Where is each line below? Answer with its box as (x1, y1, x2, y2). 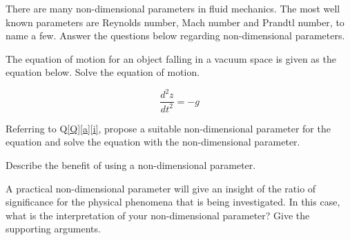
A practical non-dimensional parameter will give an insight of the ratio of (6, 181, 316, 195)
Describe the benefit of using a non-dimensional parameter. (6, 158, 256, 172)
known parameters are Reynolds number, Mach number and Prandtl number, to (6, 14, 344, 29)
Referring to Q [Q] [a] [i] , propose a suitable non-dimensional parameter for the (6, 121, 331, 135)
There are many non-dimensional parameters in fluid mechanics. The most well (6, 1, 340, 15)
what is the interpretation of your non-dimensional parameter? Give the (6, 208, 310, 222)
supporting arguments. (6, 221, 101, 236)
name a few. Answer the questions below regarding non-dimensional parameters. (6, 28, 345, 43)
